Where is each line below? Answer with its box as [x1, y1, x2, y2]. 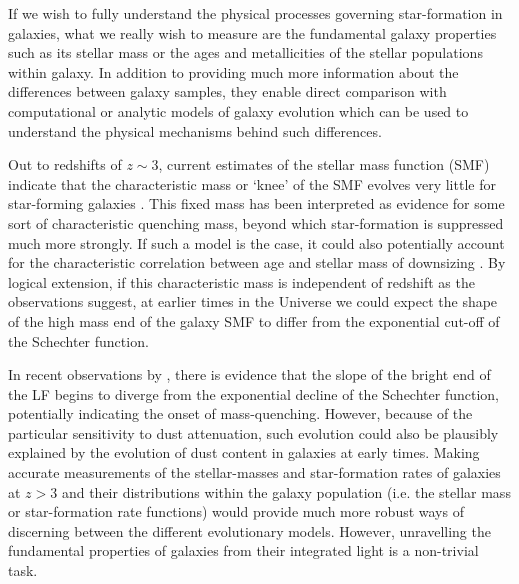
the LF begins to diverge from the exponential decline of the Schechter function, [8, 383, 499, 404]
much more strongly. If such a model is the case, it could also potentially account [8, 232, 505, 253]
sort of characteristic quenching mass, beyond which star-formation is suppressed [8, 212, 504, 233]
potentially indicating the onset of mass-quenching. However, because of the [8, 403, 473, 424]
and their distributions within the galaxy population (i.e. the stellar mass [61, 481, 511, 502]
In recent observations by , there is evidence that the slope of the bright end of [8, 364, 491, 385]
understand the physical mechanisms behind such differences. [8, 120, 382, 141]
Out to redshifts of [8, 154, 122, 175]
